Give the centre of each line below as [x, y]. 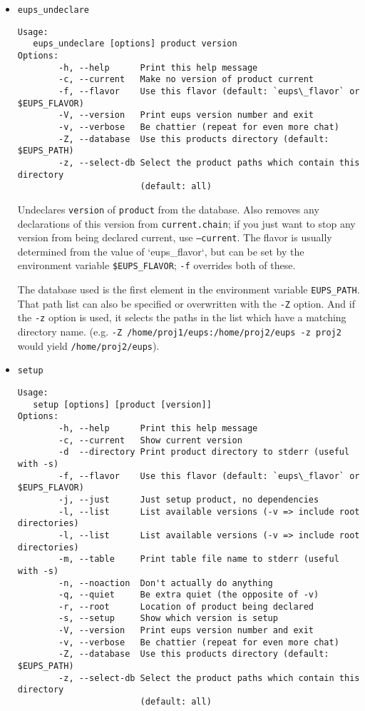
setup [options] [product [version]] [122, 404]
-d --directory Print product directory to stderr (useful [204, 452]
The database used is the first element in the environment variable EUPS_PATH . [189, 289]
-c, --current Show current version [150, 440]
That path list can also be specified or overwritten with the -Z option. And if [186, 303]
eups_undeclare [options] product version [135, 44]
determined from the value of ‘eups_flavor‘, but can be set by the [161, 251]
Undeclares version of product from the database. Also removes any [168, 209]
